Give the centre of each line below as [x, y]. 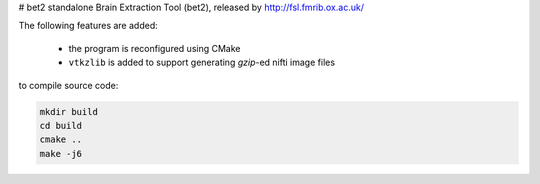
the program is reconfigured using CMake [154, 48]
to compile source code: [68, 85]
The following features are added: [88, 26]
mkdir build [69, 111]
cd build [61, 125]
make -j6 [61, 153]
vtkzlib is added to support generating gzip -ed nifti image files [201, 62]
